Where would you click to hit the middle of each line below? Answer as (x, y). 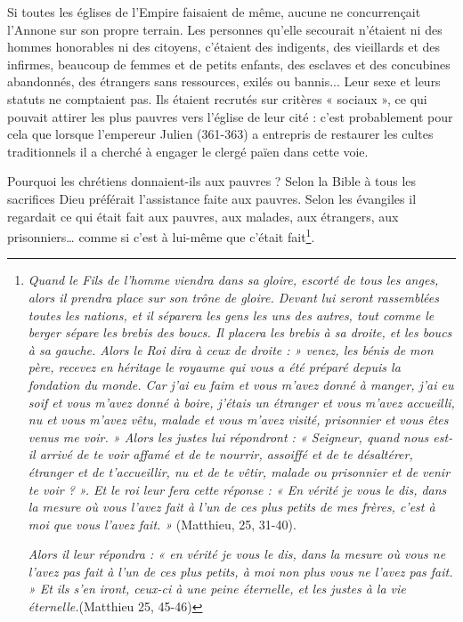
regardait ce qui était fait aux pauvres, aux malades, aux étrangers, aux (203, 216)
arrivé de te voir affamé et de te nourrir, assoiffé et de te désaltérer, (226, 454)
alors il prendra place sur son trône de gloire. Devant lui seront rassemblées (233, 297)
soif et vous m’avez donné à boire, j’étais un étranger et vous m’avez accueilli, (241, 402)
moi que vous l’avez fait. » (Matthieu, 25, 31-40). (162, 524)
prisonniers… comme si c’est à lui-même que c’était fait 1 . (161, 235)
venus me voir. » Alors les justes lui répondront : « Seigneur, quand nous (228, 436)
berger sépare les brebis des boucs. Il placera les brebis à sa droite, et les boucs (240, 332)
